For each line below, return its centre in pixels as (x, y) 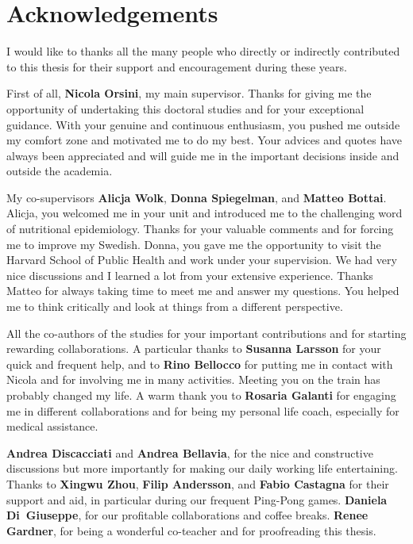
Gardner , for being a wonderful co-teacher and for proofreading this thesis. (191, 530)
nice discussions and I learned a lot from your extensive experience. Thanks (190, 275)
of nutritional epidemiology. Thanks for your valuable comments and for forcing (200, 229)
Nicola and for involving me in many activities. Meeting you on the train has (193, 379)
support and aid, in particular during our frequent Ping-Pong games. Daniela (197, 499)
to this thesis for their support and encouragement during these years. (177, 66)
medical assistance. (52, 426)
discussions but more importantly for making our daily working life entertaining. (202, 468)
